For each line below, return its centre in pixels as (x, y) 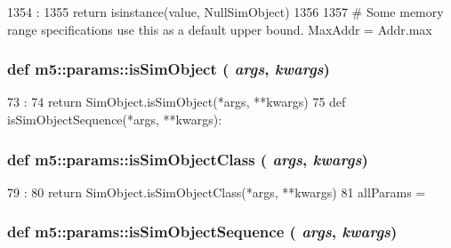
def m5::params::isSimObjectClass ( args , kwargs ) (188, 159)
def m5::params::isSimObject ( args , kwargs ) (169, 69)
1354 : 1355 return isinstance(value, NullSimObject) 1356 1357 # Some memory (225, 12)
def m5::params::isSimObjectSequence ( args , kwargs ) (202, 232)
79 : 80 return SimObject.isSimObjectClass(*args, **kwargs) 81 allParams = (217, 192)
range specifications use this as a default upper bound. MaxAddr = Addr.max (220, 29)
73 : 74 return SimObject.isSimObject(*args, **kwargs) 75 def (177, 102)
